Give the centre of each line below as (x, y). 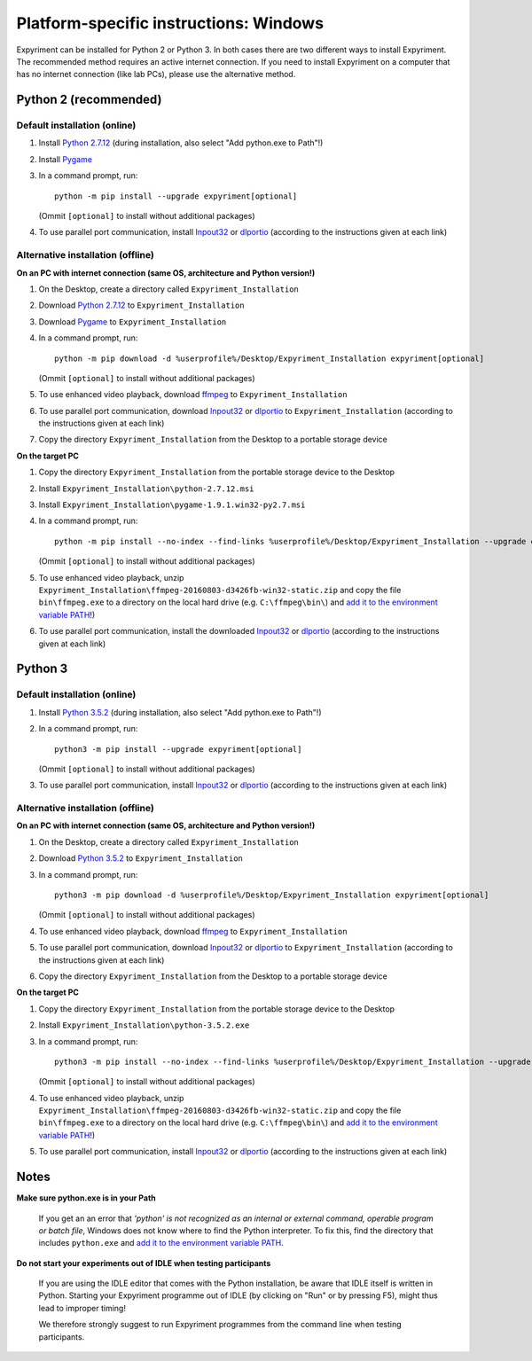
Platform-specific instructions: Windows (170, 23)
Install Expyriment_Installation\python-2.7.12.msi (146, 489)
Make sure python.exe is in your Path (86, 1198)
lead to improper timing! (82, 1308)
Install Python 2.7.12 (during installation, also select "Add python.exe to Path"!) (181, 143)
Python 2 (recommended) (89, 100)
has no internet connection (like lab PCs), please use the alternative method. (156, 74)
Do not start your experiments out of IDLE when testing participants (144, 1263)
